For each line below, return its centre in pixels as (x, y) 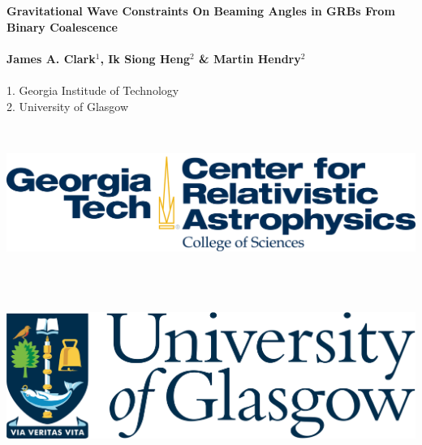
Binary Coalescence (62, 26)
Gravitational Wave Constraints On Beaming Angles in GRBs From (201, 11)
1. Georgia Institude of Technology (93, 90)
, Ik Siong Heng (145, 58)
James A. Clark (51, 58)
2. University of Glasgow (68, 106)
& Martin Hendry (250, 58)
